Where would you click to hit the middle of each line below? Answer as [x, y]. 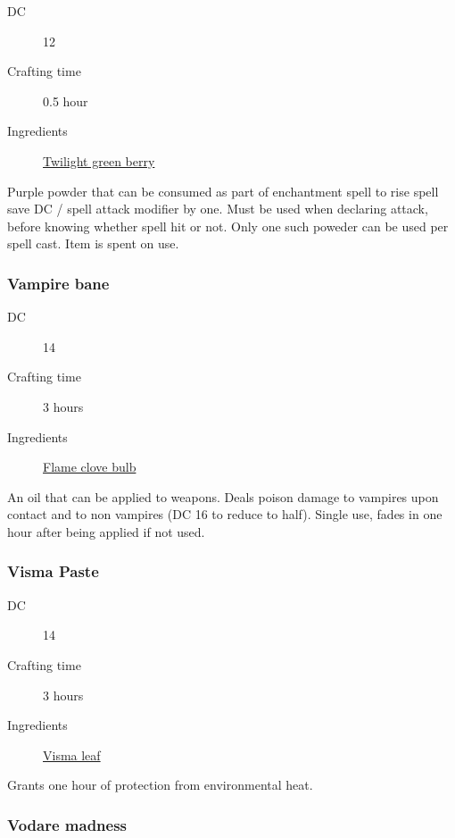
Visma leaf [72, 754]
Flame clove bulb [90, 467]
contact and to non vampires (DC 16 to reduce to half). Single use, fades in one [225, 514]
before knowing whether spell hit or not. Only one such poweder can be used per [228, 226]
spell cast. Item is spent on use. [93, 243]
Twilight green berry [99, 160]
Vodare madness [67, 824]
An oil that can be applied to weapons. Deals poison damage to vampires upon [223, 496]
